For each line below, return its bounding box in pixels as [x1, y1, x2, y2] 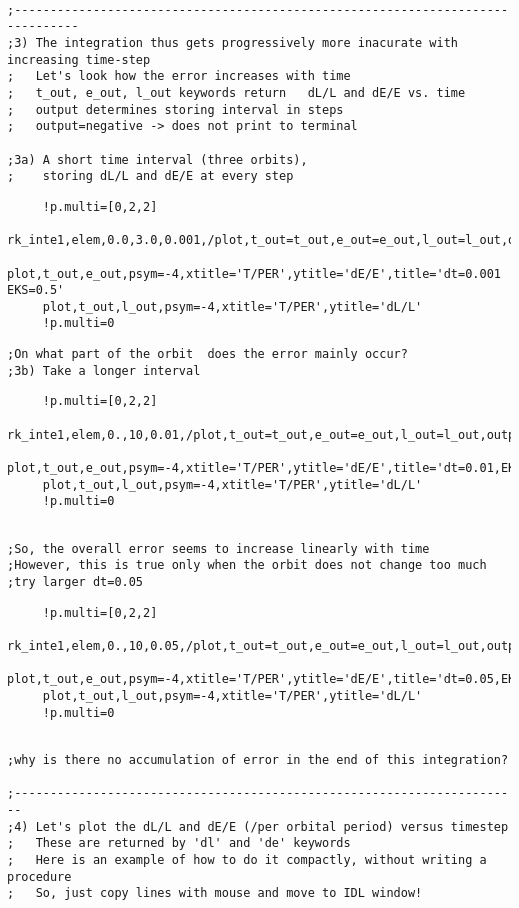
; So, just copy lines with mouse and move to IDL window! [7, 886, 423, 901]
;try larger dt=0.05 [7, 575, 144, 589]
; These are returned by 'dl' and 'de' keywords [7, 836, 351, 851]
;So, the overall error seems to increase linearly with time [7, 541, 430, 556]
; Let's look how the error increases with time [7, 69, 351, 84]
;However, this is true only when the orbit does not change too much [7, 558, 487, 573]
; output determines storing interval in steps [7, 102, 344, 117]
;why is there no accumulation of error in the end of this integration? [7, 752, 509, 767]
